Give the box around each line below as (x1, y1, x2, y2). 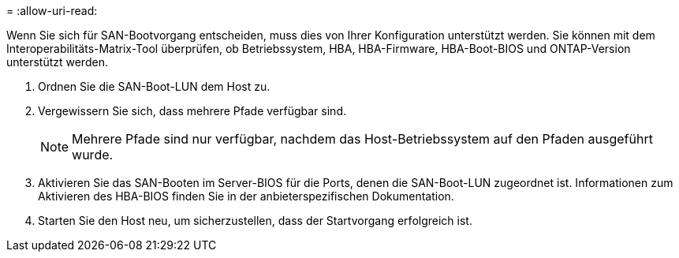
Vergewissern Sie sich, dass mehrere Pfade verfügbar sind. (38, 104, 346, 118)
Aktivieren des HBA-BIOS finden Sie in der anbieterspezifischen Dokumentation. (38, 189, 454, 203)
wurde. (72, 147, 114, 163)
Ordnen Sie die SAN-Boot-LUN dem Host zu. (38, 80, 270, 93)
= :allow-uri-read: (6, 4, 98, 17)
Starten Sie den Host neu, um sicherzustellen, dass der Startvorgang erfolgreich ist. (38, 214, 472, 227)
